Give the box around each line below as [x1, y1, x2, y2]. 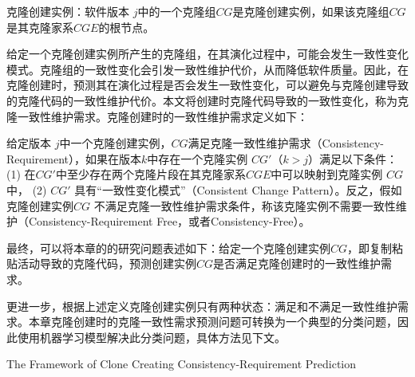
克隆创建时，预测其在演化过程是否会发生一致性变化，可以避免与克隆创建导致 [6, 77, 409, 93]
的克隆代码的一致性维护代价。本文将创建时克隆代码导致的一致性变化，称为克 [6, 92, 409, 108]
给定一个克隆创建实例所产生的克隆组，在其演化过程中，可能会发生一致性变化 [6, 45, 409, 62]
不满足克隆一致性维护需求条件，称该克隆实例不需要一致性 [93, 197, 396, 214]
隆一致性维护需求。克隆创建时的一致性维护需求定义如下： [6, 108, 308, 124]
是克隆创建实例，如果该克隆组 [232, 3, 389, 19]
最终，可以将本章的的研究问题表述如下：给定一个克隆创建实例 [6, 239, 330, 256]
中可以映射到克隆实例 [271, 166, 383, 183]
